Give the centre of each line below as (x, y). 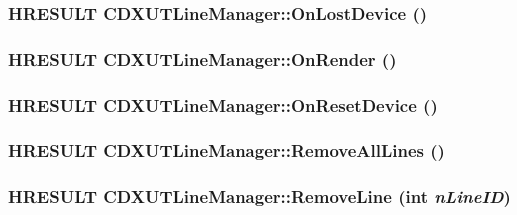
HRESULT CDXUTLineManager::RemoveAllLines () (226, 150)
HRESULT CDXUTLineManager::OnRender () (202, 58)
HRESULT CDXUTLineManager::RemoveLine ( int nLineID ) (259, 196)
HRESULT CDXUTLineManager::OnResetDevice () (223, 104)
